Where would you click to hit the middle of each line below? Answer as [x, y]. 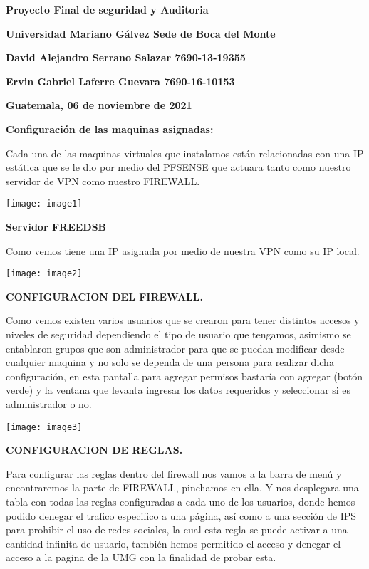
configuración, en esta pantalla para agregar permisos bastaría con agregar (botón [184, 376]
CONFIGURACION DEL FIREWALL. [104, 296]
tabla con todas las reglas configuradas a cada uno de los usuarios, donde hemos [181, 502]
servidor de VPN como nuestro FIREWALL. [103, 181]
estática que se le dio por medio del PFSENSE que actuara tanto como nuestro [178, 167]
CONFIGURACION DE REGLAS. [94, 450]
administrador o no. [49, 404]
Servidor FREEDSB [56, 226]
